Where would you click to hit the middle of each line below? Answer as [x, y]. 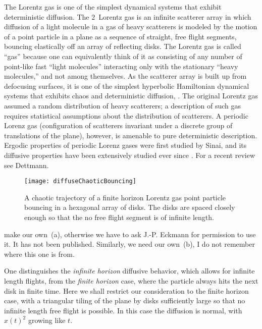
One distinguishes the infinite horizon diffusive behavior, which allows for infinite [129, 271]
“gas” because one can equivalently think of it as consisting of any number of [123, 56]
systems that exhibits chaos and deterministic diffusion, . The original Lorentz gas [131, 96]
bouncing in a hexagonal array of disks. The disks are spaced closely [130, 207]
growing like [47, 320]
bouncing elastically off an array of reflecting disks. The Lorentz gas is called [123, 46]
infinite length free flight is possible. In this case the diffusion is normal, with [123, 310]
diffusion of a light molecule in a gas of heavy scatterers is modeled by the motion [131, 26]
